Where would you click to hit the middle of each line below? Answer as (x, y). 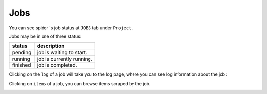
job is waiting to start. (62, 53)
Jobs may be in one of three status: (45, 36)
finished (22, 65)
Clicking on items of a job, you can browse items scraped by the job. (80, 83)
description (51, 46)
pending (22, 53)
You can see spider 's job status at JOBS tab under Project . (71, 28)
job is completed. (57, 65)
